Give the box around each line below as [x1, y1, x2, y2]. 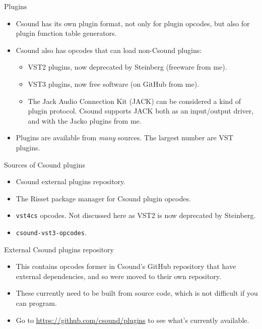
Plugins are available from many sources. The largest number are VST [16, 132, 233, 143]
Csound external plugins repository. [16, 176, 126, 187]
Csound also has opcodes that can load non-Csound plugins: [16, 44, 202, 55]
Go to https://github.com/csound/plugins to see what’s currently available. [16, 314, 249, 325]
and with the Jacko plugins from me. [28, 115, 142, 126]
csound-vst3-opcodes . [16, 227, 87, 237]
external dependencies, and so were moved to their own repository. [16, 270, 221, 281]
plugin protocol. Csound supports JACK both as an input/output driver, [28, 105, 254, 116]
